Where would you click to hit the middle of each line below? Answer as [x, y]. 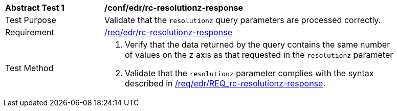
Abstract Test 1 [35, 8]
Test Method [29, 68]
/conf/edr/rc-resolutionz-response [174, 8]
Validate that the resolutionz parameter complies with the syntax [249, 73]
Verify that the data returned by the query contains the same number [258, 45]
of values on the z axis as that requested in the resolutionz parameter [259, 55]
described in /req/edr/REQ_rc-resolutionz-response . [225, 83]
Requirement [30, 32]
